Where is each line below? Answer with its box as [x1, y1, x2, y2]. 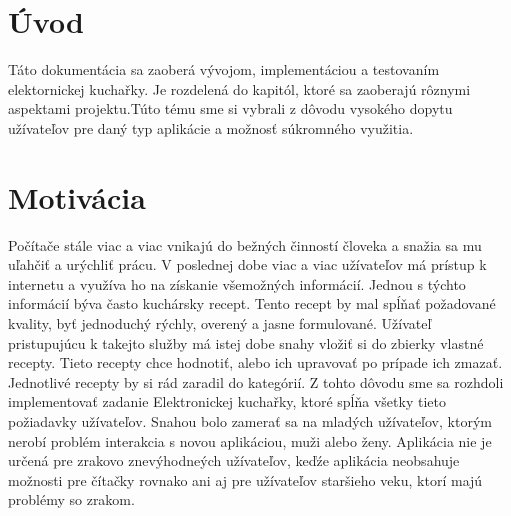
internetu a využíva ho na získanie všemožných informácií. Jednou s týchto [8, 273, 466, 294]
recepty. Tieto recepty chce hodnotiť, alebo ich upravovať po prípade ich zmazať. [8, 352, 503, 373]
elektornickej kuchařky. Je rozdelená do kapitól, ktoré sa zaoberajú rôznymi [8, 78, 471, 99]
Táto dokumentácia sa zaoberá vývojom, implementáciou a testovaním [8, 59, 440, 80]
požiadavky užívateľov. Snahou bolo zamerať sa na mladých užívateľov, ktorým [8, 410, 492, 431]
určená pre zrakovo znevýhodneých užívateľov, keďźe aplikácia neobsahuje [8, 450, 460, 471]
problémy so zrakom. [8, 489, 135, 510]
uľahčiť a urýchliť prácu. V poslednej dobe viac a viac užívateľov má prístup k [8, 254, 487, 275]
